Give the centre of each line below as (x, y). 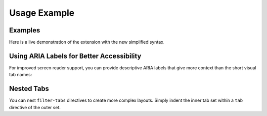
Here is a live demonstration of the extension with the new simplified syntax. (87, 42)
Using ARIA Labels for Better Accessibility (75, 56)
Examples (25, 30)
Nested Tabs (29, 89)
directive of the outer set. (35, 107)
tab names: (21, 75)
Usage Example (42, 13)
